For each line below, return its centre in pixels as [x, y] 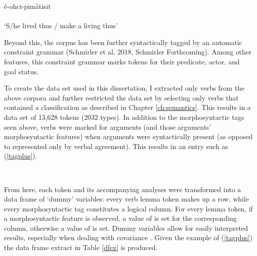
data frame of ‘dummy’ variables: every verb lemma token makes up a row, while [127, 199]
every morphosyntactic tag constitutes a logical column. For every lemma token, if [128, 208]
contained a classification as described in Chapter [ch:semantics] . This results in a [128, 107]
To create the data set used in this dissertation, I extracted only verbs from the [124, 88]
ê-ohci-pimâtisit [27, 6]
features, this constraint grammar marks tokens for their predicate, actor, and [122, 61]
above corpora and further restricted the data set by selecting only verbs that [121, 97]
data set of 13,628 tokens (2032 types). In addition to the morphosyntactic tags [124, 117]
